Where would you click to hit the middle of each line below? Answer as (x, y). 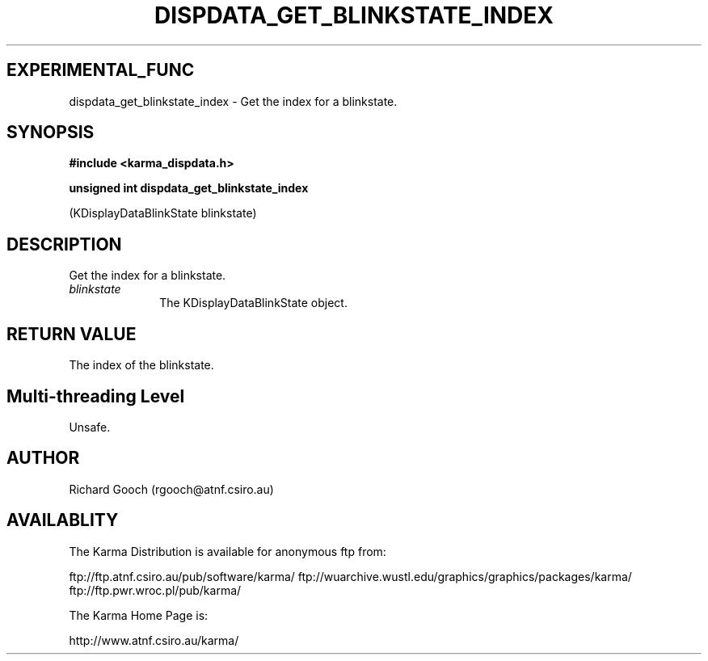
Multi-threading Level (96, 396)
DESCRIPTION (64, 244)
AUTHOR (43, 458)
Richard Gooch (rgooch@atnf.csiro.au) (171, 489)
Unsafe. (90, 427)
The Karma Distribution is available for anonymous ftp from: (228, 551)
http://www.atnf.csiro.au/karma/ (154, 640)
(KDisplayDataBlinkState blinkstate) (163, 213)
